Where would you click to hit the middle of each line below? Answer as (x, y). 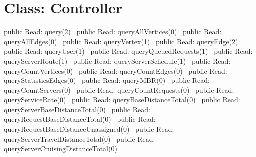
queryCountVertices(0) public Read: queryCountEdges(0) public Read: (116, 70)
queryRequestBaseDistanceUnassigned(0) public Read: (89, 129)
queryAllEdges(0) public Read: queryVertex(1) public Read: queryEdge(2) (121, 41)
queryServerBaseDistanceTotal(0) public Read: (77, 109)
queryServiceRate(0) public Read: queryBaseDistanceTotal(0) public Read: (122, 100)
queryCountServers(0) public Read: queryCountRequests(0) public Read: (119, 90)
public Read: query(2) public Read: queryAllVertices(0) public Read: (113, 32)
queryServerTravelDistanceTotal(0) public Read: (80, 138)
